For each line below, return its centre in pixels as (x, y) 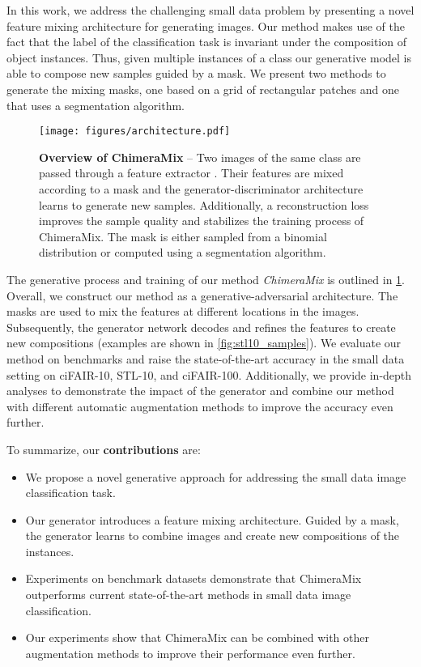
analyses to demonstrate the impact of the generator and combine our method (200, 391)
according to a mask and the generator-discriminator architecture (201, 189)
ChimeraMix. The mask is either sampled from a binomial (183, 236)
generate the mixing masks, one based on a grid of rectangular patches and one (203, 89)
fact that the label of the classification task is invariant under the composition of (206, 42)
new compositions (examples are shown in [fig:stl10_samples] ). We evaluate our (204, 343)
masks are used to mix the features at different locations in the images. (183, 311)
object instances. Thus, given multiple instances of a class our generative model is (209, 57)
